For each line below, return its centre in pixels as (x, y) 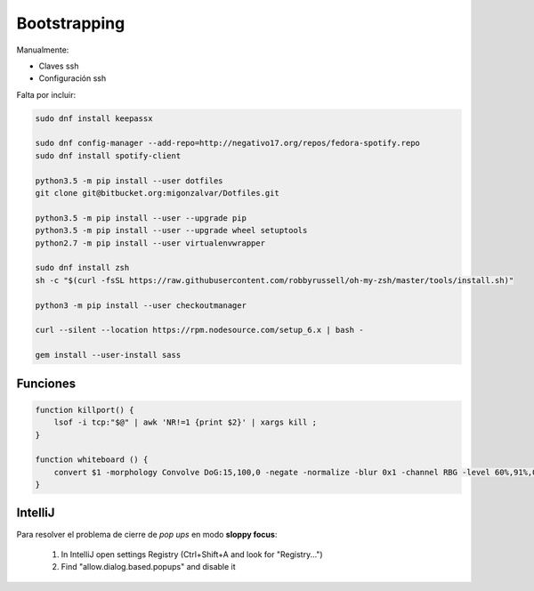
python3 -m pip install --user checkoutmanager (141, 305)
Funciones (46, 383)
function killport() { (85, 410)
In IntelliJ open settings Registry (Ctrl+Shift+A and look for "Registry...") (192, 554)
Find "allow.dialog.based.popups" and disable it (148, 567)
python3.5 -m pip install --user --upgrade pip (141, 218)
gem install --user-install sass (108, 355)
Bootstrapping (71, 23)
